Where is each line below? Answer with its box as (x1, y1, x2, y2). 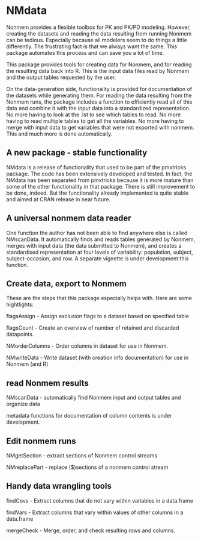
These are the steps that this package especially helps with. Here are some (6, 295, 192, 302)
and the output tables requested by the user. (6, 74, 116, 81)
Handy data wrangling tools (6, 481, 112, 491)
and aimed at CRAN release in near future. (6, 195, 111, 202)
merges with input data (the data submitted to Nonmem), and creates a (6, 242, 182, 249)
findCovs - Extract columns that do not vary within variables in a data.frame (6, 497, 194, 504)
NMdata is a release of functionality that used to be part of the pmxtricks (6, 163, 187, 171)
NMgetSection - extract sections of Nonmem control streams (6, 452, 158, 459)
